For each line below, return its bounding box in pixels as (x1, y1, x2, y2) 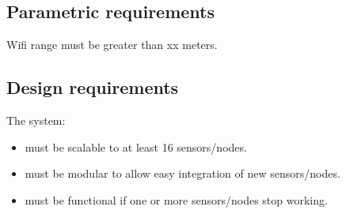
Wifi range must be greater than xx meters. (6, 36, 218, 53)
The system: (6, 112, 66, 128)
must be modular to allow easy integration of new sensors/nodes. (25, 165, 340, 182)
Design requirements (6, 75, 179, 99)
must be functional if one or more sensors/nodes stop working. (25, 191, 328, 208)
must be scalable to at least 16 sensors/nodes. (25, 138, 247, 155)
